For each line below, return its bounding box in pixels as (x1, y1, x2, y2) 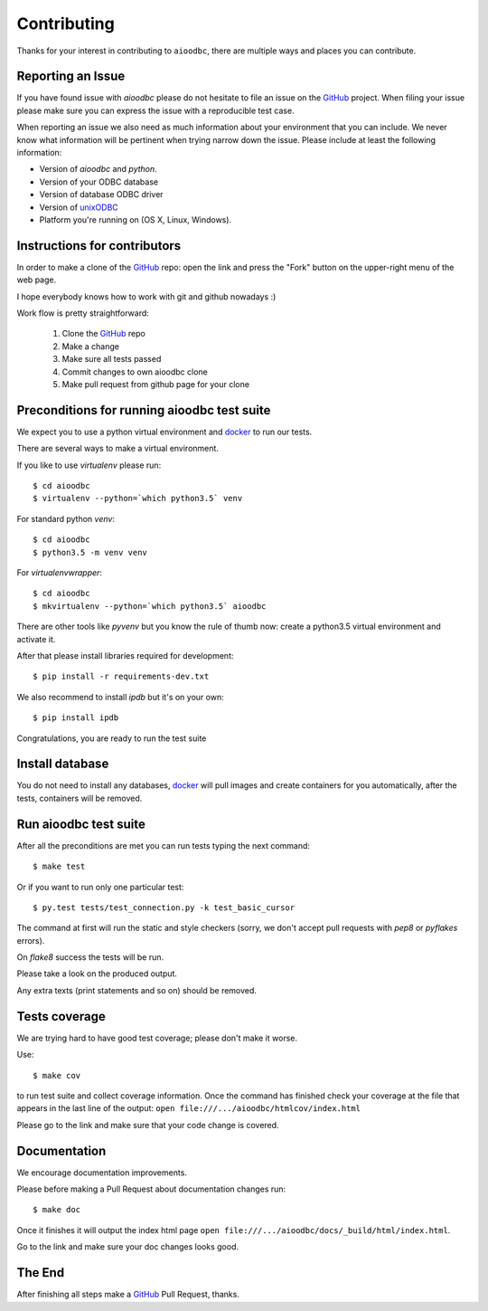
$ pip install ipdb (33, 713, 119, 723)
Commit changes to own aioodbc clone (61, 366, 208, 377)
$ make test (33, 861, 86, 872)
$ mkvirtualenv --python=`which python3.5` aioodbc (33, 601, 267, 611)
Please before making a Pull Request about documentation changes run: (16, 1183, 286, 1194)
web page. (16, 274, 57, 285)
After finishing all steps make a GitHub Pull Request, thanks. (16, 1289, 239, 1300)
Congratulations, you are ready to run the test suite (16, 733, 207, 744)
